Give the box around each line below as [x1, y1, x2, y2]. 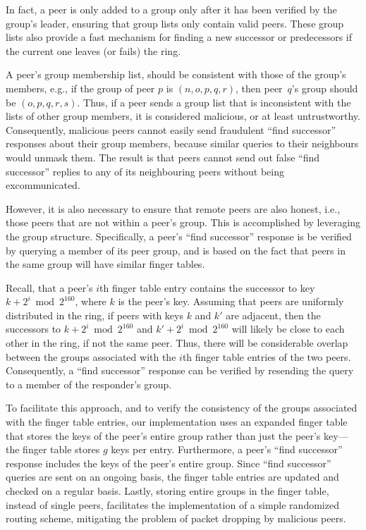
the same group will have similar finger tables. [6, 257, 205, 271]
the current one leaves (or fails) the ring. [6, 43, 181, 58]
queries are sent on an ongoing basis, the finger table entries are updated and [6, 469, 339, 484]
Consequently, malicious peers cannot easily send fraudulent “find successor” [6, 122, 336, 137]
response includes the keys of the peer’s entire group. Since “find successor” [6, 455, 331, 470]
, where [75, 294, 106, 309]
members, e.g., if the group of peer [6, 80, 155, 95]
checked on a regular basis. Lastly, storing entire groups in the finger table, [6, 483, 329, 498]
